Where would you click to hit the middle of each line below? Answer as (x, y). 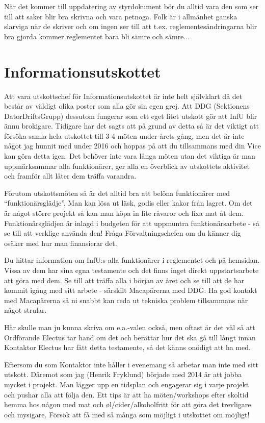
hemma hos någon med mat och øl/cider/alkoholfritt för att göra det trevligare (128, 404)
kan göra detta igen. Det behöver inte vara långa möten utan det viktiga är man (130, 156)
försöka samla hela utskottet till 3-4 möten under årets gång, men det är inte (124, 135)
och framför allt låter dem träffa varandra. (70, 176)
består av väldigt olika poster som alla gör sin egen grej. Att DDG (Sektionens (127, 106)
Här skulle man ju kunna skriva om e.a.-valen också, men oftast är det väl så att (130, 327)
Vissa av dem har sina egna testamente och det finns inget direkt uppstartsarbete (131, 270)
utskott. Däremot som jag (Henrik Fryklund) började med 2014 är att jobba (123, 374)
